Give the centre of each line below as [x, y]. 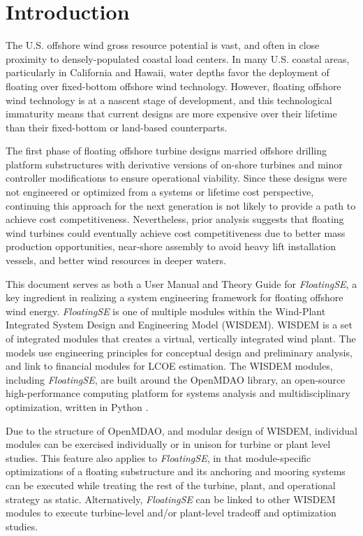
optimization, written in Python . [77, 406]
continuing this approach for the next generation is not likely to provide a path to [181, 205]
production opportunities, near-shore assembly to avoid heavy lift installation [171, 246]
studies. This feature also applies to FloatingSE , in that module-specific [158, 457]
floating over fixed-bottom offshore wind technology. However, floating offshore [173, 86]
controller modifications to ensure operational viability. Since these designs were [177, 178]
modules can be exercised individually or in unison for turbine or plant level [168, 444]
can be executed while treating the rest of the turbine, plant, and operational [171, 485]
